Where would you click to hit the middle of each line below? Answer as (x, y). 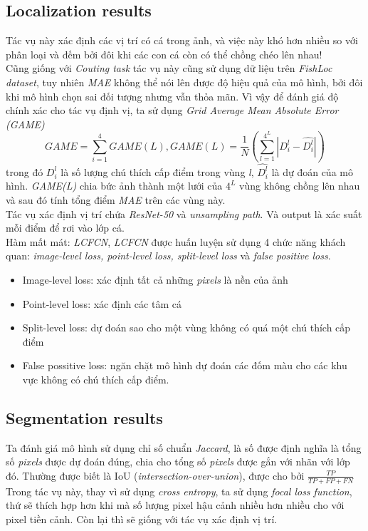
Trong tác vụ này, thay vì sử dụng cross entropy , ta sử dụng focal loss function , (179, 491)
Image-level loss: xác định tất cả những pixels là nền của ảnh (155, 280)
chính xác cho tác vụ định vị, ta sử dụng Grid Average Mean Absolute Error (172, 110)
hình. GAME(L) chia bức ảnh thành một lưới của (114, 186)
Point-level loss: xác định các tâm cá (102, 303)
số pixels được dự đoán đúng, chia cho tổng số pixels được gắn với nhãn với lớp (178, 462)
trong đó (25, 171)
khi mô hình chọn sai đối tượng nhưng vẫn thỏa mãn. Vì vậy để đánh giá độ (172, 96)
